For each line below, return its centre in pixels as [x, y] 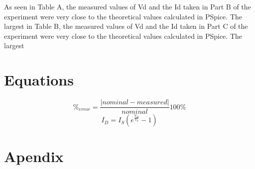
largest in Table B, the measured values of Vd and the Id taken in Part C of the [126, 26]
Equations [39, 80]
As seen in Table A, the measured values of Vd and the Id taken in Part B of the [127, 6]
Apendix [34, 156]
